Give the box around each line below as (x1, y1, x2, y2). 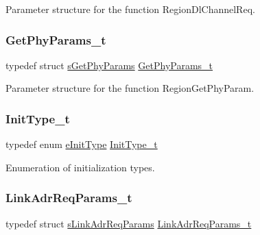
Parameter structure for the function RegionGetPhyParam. (5, 81, 255, 95)
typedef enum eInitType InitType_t (5, 137, 158, 151)
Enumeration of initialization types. (5, 160, 155, 174)
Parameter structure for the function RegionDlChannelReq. (5, 2, 255, 16)
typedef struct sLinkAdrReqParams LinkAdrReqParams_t (5, 216, 252, 230)
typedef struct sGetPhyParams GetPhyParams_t (5, 58, 213, 72)
